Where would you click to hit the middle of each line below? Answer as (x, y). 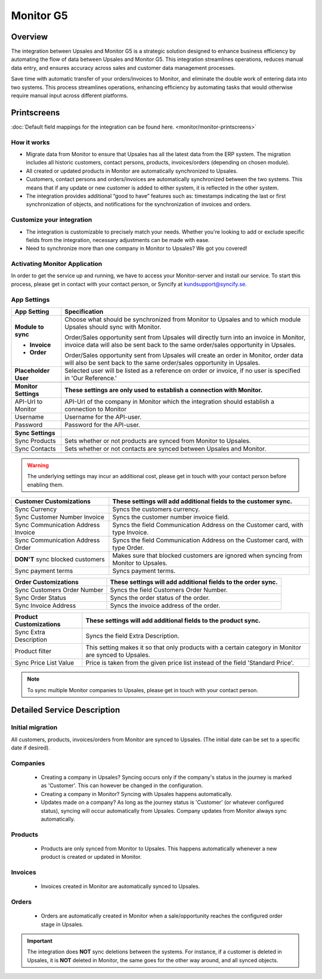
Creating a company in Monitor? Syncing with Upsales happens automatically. (137, 794)
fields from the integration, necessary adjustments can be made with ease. (118, 240)
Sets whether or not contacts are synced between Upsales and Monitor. (165, 449)
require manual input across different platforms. (69, 96)
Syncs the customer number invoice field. (171, 517)
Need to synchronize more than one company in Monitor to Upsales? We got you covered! (137, 249)
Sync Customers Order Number (59, 590)
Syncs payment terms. (144, 571)
